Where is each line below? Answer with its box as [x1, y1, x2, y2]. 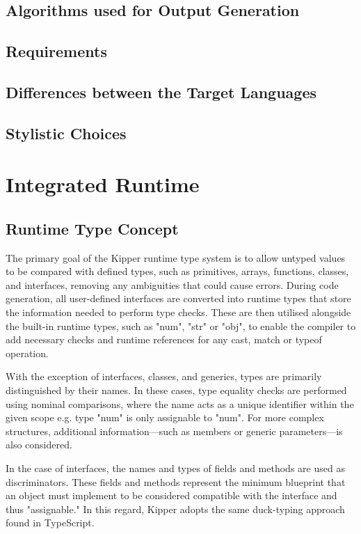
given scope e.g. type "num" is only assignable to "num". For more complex [6, 410, 324, 425]
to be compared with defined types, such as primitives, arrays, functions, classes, [6, 264, 349, 278]
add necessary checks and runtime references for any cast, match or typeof [6, 332, 322, 347]
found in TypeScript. [6, 515, 95, 530]
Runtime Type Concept [6, 217, 179, 239]
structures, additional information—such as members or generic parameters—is [6, 423, 343, 438]
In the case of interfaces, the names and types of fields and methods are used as [6, 461, 345, 476]
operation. [6, 345, 49, 360]
